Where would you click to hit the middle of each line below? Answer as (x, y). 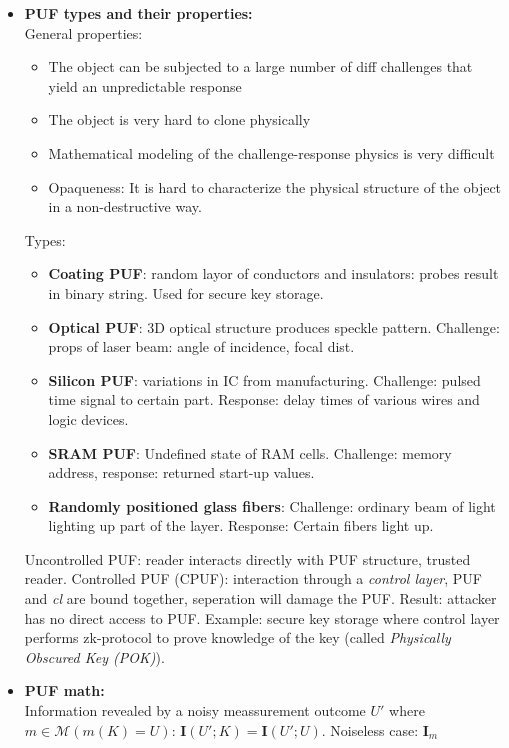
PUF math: (64, 690)
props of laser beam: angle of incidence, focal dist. (201, 346)
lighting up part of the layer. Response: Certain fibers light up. (241, 525)
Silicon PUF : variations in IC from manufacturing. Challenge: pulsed (264, 379)
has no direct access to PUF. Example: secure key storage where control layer (262, 617)
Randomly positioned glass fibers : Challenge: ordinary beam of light (272, 505)
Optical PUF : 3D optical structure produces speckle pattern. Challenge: (274, 326)
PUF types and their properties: (138, 13)
